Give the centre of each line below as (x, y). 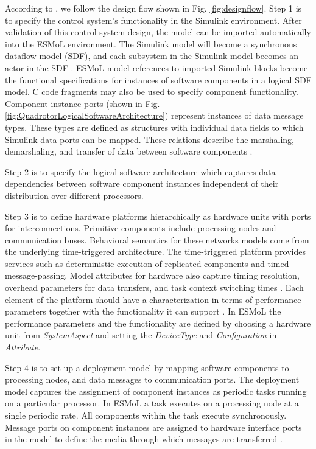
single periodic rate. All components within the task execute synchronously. (146, 415)
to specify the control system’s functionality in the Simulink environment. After (153, 20)
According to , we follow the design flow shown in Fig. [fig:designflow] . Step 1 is (153, 8)
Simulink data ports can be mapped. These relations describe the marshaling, (150, 139)
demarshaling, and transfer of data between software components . (129, 151)
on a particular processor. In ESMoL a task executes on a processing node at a (152, 403)
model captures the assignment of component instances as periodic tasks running (156, 391)
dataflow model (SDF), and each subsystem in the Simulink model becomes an (152, 56)
